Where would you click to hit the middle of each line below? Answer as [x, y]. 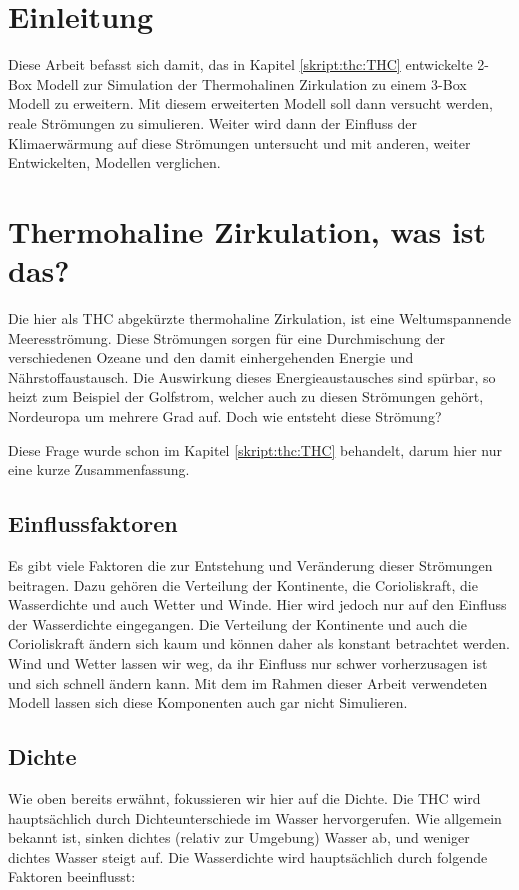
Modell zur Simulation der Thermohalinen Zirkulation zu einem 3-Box [251, 83]
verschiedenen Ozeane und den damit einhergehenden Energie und [211, 357]
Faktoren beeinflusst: [72, 876]
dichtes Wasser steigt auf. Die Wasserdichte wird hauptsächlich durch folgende [248, 856]
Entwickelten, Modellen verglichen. [114, 162]
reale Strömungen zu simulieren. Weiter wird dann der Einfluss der [213, 122]
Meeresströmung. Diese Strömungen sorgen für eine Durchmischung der [226, 337]
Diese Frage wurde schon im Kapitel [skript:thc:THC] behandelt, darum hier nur [255, 449]
